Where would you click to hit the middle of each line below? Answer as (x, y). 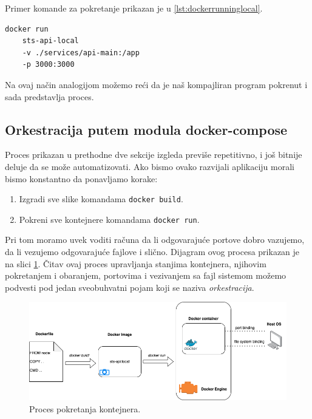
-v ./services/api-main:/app (81, 53)
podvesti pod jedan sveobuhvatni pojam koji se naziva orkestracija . (130, 287)
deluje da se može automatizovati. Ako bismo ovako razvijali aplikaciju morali (150, 166)
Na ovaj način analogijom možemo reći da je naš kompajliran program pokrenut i (156, 84)
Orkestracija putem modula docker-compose (146, 129)
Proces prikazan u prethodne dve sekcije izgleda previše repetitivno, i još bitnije (154, 155)
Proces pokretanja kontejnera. (85, 408)
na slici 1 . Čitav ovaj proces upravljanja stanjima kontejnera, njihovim (136, 263)
